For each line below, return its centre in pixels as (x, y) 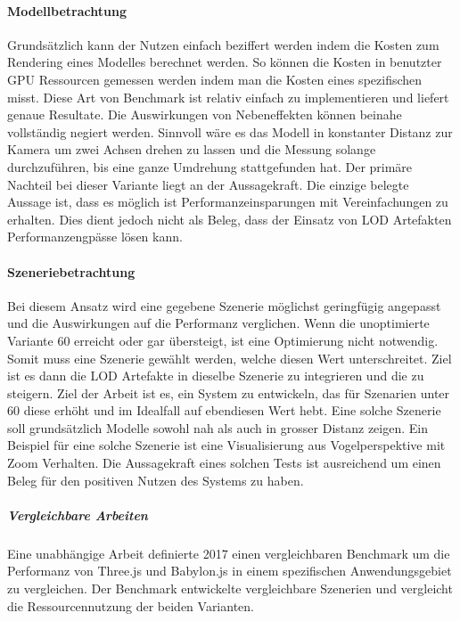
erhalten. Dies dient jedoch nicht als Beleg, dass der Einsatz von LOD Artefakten (230, 219)
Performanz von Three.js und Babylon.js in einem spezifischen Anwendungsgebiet (230, 571)
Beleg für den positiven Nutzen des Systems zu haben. (156, 480)
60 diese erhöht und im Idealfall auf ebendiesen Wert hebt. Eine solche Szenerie (224, 410)
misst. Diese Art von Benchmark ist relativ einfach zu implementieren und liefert (228, 97)
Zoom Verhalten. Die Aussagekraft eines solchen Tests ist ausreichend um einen (224, 463)
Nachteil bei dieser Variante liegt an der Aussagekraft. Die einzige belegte (208, 184)
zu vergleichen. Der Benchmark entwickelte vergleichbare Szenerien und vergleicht (230, 588)
